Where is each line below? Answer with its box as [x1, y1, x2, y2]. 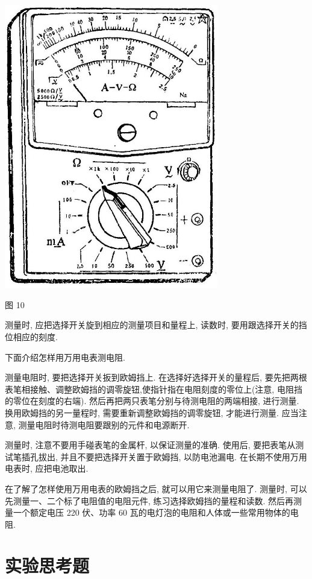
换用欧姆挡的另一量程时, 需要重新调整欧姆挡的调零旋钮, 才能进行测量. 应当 [5, 406, 299, 419]
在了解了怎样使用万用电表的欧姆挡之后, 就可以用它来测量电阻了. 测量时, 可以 [5, 482, 307, 495]
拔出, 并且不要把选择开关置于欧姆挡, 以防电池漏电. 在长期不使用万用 [38, 450, 307, 463]
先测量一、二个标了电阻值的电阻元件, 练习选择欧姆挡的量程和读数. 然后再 [5, 494, 294, 507]
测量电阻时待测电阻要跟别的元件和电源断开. [18, 418, 190, 431]
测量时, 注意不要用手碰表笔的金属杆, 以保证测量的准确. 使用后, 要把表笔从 [5, 438, 296, 451]
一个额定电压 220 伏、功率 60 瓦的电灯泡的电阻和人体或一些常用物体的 [13, 506, 290, 519]
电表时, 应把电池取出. [5, 462, 89, 475]
